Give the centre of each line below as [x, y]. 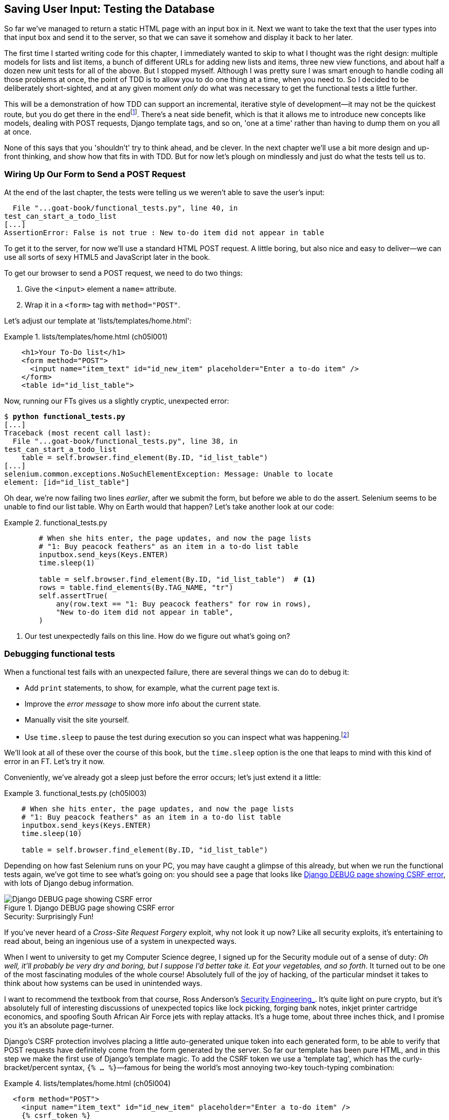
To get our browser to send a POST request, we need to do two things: [123, 273]
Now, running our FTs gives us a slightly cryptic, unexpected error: [117, 401]
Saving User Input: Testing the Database [110, 9]
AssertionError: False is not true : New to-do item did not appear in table [164, 232]
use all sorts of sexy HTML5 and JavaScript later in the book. [107, 257]
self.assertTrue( [73, 595]
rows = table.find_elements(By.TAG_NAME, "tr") [136, 587]
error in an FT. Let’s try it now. [54, 762]
